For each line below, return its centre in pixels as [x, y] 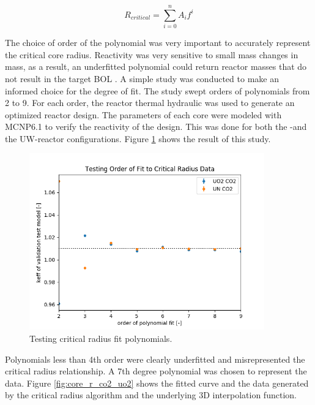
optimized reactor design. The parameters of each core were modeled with [143, 114]
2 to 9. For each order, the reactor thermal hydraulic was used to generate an [150, 103]
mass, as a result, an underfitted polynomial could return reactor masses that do [156, 66]
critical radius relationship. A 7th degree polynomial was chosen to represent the [156, 371]
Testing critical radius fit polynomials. [101, 339]
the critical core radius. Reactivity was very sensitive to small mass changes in [152, 54]
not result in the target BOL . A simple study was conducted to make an [142, 78]
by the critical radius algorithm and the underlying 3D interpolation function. [151, 395]
